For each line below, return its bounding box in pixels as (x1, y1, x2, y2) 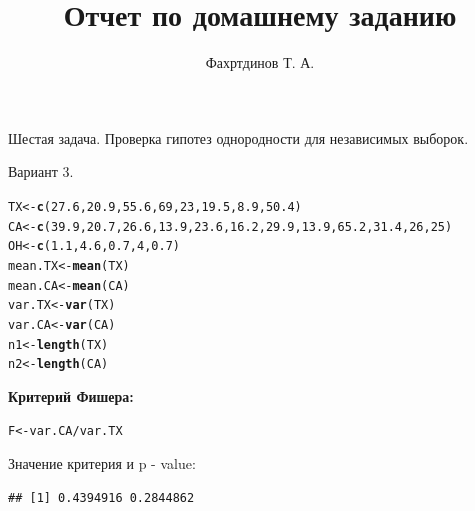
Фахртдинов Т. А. (205, 52, 315, 73)
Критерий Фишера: (8, 385, 134, 406)
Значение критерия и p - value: (8, 453, 196, 474)
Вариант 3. (8, 161, 74, 182)
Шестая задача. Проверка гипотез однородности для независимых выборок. (8, 127, 469, 148)
